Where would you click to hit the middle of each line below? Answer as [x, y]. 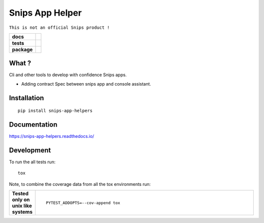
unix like [22, 206]
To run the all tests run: [32, 162]
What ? [20, 63]
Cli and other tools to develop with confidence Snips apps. [68, 75]
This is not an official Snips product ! [59, 27]
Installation [26, 98]
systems [22, 212]
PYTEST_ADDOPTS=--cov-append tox [83, 203]
